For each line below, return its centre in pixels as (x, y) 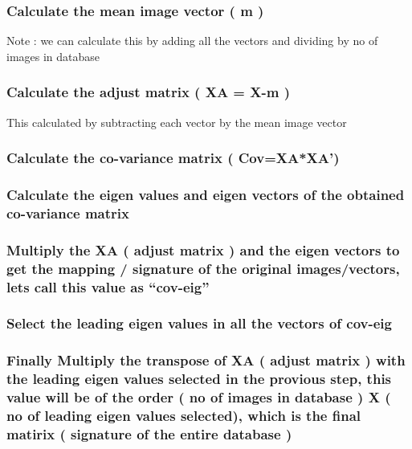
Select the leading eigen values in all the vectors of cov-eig (199, 323)
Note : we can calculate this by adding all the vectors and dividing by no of (192, 41)
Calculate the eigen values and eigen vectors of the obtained (206, 194)
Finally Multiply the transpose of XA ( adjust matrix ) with (206, 360)
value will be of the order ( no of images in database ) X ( (199, 397)
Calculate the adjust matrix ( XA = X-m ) (148, 92)
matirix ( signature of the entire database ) (149, 433)
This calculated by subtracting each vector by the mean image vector (177, 122)
